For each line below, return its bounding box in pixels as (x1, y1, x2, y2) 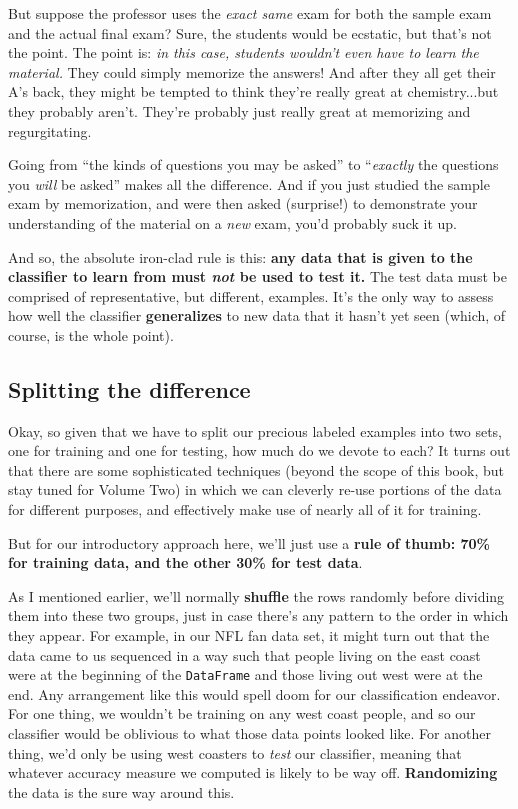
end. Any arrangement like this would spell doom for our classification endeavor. (8, 683, 501, 704)
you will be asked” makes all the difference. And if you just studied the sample (8, 173, 490, 194)
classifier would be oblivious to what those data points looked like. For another (8, 723, 491, 744)
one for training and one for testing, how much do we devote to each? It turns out (8, 440, 511, 461)
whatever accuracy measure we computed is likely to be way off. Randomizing (8, 762, 498, 783)
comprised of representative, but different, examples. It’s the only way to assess (8, 285, 494, 306)
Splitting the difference (8, 373, 251, 404)
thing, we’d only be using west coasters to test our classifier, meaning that (8, 742, 462, 763)
